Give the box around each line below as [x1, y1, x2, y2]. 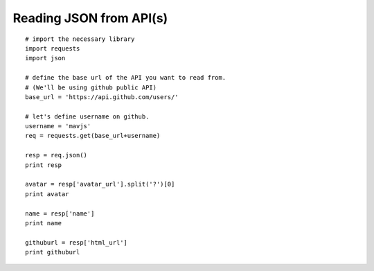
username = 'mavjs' [25, 122, 91, 130]
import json [25, 54, 66, 62]
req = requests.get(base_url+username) [25, 132, 161, 140]
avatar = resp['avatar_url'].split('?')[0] [25, 180, 175, 189]
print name [25, 219, 62, 227]
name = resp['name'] [25, 209, 95, 218]
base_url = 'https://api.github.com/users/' [25, 93, 179, 100]
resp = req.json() [25, 151, 88, 159]
